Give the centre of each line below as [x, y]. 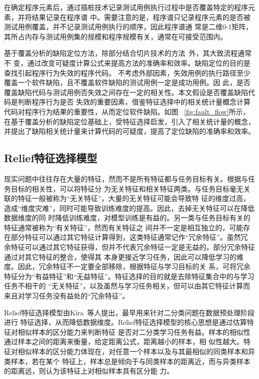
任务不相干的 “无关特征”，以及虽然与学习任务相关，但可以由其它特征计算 [124, 286]
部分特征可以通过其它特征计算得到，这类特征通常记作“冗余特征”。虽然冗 [129, 237]
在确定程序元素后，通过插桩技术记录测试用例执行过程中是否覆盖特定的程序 [126, 7]
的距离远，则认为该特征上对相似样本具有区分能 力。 [89, 371]
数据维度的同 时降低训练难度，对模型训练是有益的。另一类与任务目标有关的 [127, 218]
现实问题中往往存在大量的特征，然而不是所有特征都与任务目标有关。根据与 [126, 178]
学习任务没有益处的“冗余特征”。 [77, 296]
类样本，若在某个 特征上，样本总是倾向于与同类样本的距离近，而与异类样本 [127, 361]
